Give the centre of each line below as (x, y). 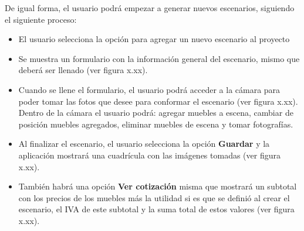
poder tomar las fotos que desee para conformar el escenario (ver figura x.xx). (158, 101)
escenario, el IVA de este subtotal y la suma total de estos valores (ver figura (156, 209)
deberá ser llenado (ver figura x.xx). (83, 70)
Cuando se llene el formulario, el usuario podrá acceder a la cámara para (149, 89)
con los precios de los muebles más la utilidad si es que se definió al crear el (154, 197)
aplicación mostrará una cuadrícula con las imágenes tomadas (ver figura (149, 155)
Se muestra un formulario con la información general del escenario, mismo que (159, 58)
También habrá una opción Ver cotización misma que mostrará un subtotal (158, 186)
